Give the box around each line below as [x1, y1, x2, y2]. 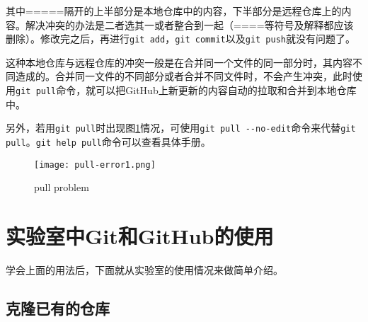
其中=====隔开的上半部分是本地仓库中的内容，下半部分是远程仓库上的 [6, 4, 342, 18]
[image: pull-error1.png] [34, 159, 156, 170]
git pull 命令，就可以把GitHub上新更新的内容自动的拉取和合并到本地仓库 [16, 83, 357, 98]
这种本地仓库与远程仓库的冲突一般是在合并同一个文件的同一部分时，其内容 [6, 54, 352, 69]
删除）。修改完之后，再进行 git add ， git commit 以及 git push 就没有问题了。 [6, 31, 355, 46]
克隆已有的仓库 [6, 297, 110, 318]
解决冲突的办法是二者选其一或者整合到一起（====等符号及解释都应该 [25, 17, 354, 32]
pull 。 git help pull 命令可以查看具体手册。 [6, 134, 211, 149]
